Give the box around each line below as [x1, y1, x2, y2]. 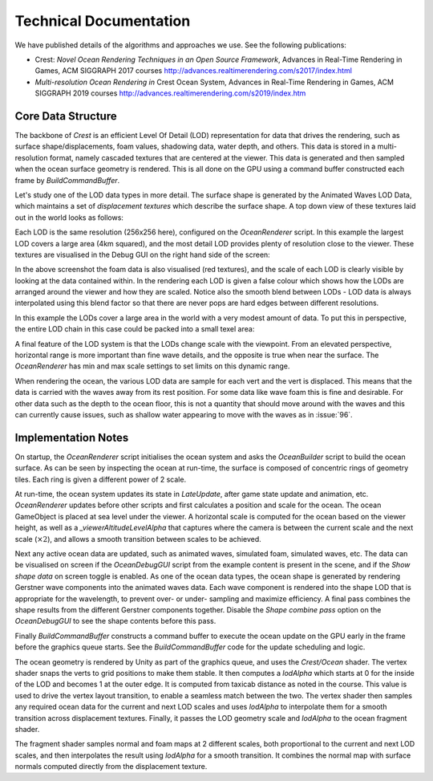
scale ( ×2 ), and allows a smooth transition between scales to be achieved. [14, 534, 262, 543]
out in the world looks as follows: [14, 213, 124, 222]
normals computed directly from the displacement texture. [14, 762, 208, 771]
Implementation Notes [14, 430, 129, 445]
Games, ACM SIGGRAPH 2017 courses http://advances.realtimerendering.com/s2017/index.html [34, 66, 353, 75]
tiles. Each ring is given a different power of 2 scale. [14, 474, 187, 484]
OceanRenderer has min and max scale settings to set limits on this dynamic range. [14, 361, 290, 371]
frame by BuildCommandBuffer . [14, 175, 120, 185]
